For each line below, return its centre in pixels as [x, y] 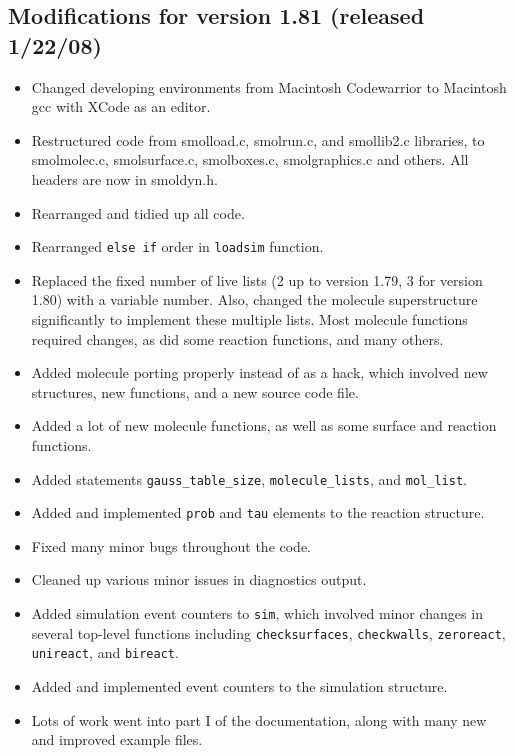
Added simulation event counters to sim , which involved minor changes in [257, 613]
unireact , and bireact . [105, 652]
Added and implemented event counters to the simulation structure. [239, 686]
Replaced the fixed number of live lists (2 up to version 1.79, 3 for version [257, 279]
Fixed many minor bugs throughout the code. [171, 545]
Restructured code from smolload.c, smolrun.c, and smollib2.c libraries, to [258, 139]
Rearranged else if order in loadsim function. [177, 246]
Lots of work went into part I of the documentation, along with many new [259, 719]
